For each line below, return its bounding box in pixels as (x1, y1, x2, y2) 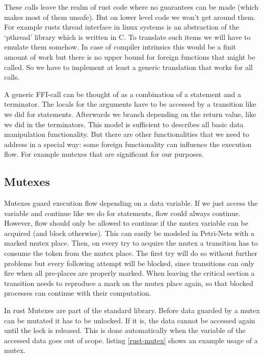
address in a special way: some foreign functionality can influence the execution (4, 138, 252, 149)
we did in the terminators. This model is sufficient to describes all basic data (4, 118, 244, 129)
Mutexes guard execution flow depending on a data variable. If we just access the (4, 198, 258, 208)
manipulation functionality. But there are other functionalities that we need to (4, 129, 249, 139)
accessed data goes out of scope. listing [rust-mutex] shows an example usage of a (4, 335, 258, 345)
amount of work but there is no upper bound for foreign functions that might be (4, 51, 255, 62)
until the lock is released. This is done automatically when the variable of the (4, 325, 246, 336)
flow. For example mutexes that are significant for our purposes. (4, 149, 204, 159)
